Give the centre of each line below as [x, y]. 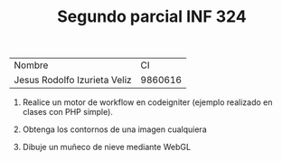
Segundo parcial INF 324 [152, 17]
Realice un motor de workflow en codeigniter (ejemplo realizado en [147, 102]
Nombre [31, 65]
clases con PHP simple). [67, 112]
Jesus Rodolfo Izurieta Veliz [73, 80]
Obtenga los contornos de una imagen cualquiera [114, 129]
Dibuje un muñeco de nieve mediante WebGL [107, 147]
